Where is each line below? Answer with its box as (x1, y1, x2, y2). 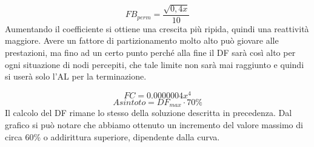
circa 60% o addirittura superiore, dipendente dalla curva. (5, 130, 220, 143)
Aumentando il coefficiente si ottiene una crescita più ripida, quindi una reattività (5, 22, 309, 35)
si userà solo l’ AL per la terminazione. (5, 70, 147, 83)
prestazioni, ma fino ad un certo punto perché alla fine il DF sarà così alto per (5, 46, 296, 59)
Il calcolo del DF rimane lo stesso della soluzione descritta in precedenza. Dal (5, 106, 292, 119)
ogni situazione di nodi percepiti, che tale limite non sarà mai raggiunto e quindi (5, 58, 304, 70)
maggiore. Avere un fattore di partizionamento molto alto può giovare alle (5, 34, 279, 47)
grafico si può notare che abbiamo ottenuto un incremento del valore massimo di (5, 118, 303, 131)
